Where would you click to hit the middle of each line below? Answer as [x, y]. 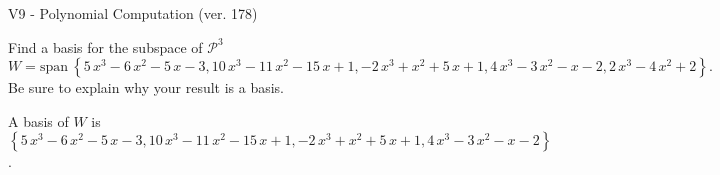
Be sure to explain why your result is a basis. [146, 87]
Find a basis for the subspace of [105, 46]
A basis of [38, 120]
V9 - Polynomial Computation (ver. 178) [133, 13]
